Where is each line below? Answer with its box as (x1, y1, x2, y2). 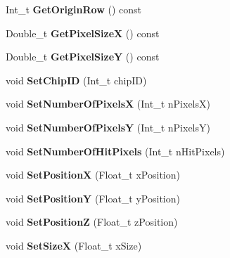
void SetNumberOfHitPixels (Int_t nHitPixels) (6, 143, 225, 158)
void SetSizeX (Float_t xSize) (6, 238, 142, 252)
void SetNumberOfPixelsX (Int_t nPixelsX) (6, 96, 210, 111)
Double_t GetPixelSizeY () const (6, 49, 160, 64)
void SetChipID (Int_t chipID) (6, 72, 147, 87)
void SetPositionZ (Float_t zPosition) (6, 214, 178, 229)
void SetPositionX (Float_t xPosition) (6, 167, 180, 182)
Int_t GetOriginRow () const (6, 2, 141, 16)
